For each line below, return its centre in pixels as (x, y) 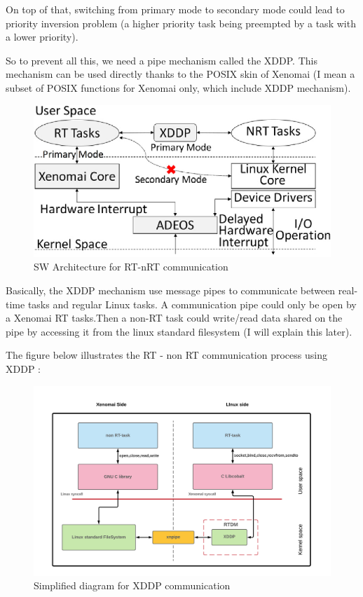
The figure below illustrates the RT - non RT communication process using (166, 355)
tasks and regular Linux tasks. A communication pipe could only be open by (192, 304)
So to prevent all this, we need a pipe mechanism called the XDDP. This (162, 60)
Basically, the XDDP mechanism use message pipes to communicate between (171, 290)
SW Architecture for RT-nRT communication (131, 267)
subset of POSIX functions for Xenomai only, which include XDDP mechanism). (178, 87)
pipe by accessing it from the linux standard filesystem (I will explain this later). (179, 331)
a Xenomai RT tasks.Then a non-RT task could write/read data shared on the (174, 318)
